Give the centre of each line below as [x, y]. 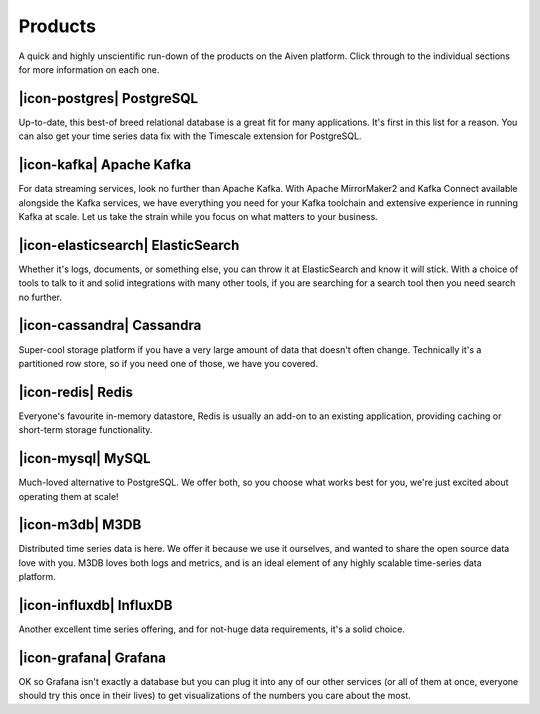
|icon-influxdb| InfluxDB [95, 605]
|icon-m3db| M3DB [80, 525]
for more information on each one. [89, 69]
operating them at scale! [68, 496]
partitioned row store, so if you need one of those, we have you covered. [168, 363]
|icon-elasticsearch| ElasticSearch [129, 245]
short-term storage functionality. [85, 430]
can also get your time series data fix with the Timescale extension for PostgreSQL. [190, 136]
